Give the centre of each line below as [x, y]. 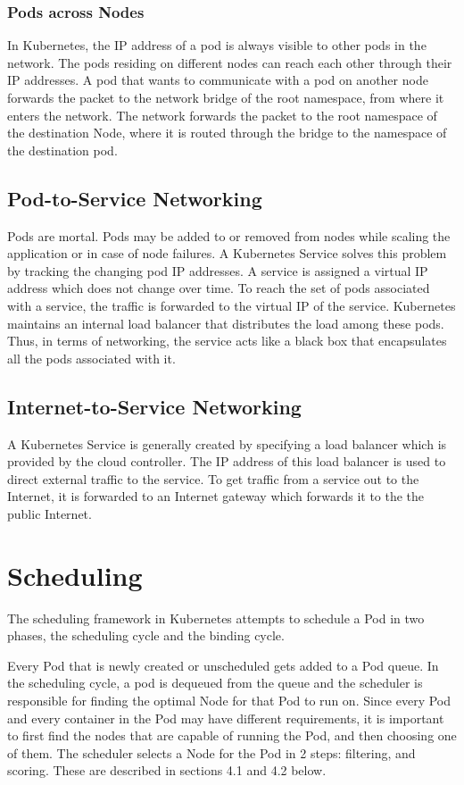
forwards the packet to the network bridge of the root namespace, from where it [226, 97]
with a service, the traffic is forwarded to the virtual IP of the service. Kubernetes [232, 305]
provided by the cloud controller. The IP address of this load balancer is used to [227, 461]
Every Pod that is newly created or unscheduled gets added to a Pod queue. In [223, 665]
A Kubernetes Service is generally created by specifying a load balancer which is [227, 443]
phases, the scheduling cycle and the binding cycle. [146, 635]
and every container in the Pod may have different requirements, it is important [226, 718]
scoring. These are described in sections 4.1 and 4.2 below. [167, 770]
